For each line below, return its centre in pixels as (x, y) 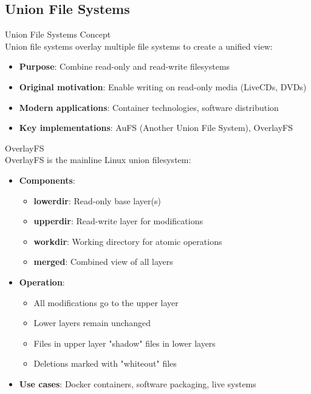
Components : (47, 180)
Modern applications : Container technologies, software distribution (149, 107)
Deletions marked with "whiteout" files (105, 363)
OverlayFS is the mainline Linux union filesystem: (98, 160)
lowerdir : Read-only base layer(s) (97, 200)
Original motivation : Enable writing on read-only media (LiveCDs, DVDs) (163, 86)
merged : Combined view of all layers (103, 262)
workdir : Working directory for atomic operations (128, 241)
